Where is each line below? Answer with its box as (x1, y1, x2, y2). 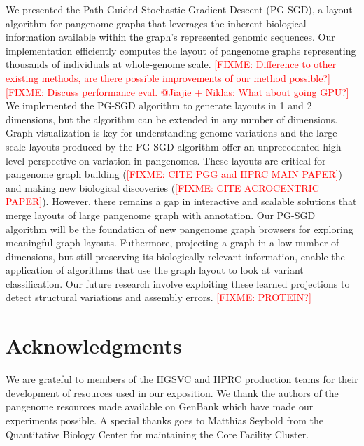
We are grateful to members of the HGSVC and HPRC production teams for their (6, 372, 358, 386)
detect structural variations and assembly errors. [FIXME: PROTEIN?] (6, 290, 311, 305)
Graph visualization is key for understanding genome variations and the (6, 125, 314, 140)
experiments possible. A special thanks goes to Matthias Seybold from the (6, 412, 324, 427)
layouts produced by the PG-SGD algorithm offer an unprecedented (29, 139, 320, 153)
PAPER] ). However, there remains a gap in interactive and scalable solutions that (6, 194, 357, 209)
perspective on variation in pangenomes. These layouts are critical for (27, 153, 326, 167)
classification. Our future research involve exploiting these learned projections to (6, 276, 350, 291)
